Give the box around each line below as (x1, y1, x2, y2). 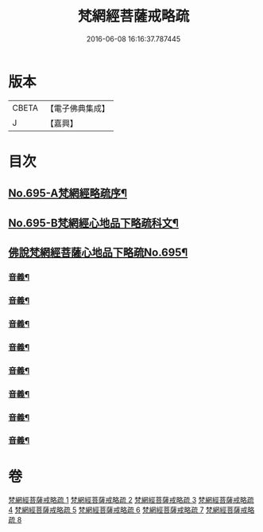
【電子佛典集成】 (45, 103, 110, 114)
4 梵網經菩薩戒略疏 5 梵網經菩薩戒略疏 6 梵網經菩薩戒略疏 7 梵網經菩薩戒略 (8, 505, 255, 514)
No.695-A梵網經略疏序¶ (8, 186, 127, 200)
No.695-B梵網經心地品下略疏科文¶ (8, 216, 179, 229)
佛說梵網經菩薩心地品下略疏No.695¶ (8, 246, 188, 260)
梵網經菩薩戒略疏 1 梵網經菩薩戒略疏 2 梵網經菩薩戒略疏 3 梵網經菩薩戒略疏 (8, 495, 254, 505)
